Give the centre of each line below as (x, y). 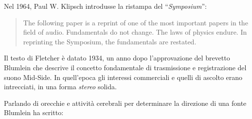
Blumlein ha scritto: (34, 112)
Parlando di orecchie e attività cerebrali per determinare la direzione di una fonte (125, 103)
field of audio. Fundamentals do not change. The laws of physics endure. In (135, 32)
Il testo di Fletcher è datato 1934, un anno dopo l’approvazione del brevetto (117, 58)
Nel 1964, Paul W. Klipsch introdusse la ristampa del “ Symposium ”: (105, 6)
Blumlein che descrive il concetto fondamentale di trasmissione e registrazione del (125, 67)
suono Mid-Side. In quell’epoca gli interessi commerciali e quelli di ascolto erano (123, 77)
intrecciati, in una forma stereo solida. (60, 87)
